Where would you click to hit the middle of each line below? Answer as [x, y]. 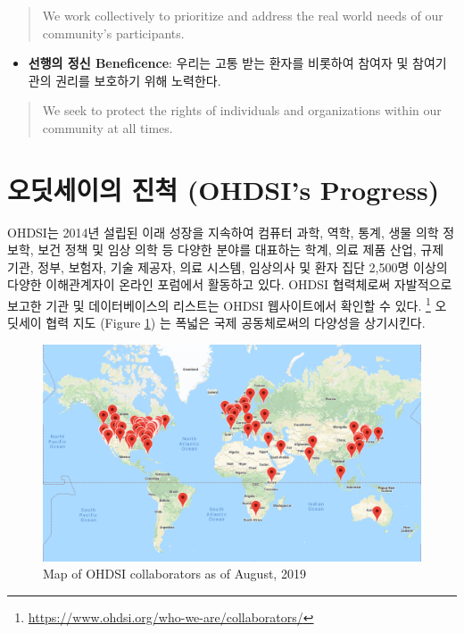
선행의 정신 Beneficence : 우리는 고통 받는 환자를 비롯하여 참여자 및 [218, 63]
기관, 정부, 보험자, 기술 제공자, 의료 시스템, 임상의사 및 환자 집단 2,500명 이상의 [228, 267]
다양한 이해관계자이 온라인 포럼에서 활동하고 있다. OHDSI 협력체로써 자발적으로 [230, 284]
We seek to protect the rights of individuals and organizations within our [242, 110]
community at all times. [108, 127]
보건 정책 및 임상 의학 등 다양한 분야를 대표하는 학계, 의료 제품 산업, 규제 [241, 250]
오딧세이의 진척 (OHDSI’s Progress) [224, 189]
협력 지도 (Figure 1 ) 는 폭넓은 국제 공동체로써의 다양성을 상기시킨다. [236, 323]
